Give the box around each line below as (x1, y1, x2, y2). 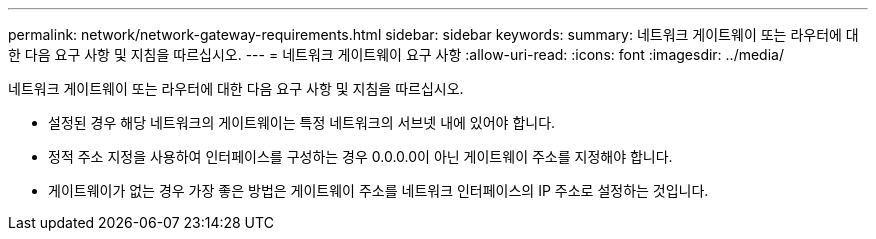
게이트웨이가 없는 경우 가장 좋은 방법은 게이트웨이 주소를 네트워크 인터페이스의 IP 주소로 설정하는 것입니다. (48, 182, 709, 199)
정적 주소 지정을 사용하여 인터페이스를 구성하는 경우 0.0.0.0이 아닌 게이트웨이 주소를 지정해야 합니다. (48, 148, 673, 165)
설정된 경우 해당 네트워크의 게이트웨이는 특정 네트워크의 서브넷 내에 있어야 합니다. (48, 114, 556, 131)
